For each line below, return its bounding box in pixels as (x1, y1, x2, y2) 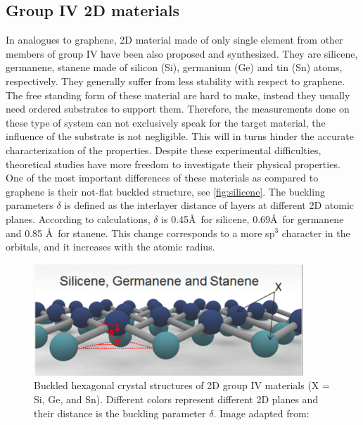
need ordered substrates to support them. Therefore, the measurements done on (6, 101, 350, 116)
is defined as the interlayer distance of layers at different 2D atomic (64, 198, 355, 212)
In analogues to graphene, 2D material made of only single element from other (6, 32, 343, 47)
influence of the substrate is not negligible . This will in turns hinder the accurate (6, 129, 354, 144)
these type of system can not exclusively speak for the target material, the (6, 115, 326, 129)
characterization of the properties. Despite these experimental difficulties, (6, 142, 321, 157)
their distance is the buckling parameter (34, 405, 206, 420)
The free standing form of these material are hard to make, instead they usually (6, 87, 350, 102)
